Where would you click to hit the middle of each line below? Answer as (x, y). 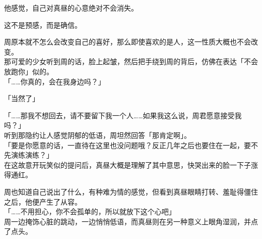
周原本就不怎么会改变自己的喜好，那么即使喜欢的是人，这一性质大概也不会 (127, 42)
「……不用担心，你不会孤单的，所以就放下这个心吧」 (90, 211)
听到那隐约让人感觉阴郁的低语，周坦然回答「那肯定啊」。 (97, 135)
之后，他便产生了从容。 (43, 201)
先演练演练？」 (29, 155)
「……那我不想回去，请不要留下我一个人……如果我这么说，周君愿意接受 (119, 115)
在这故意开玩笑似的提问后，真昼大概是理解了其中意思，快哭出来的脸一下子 (127, 164)
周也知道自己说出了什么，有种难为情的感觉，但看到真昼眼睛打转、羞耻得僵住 (131, 191)
